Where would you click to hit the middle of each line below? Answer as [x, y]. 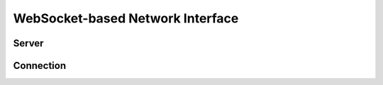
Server [28, 43]
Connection [40, 66]
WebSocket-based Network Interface [126, 18]
